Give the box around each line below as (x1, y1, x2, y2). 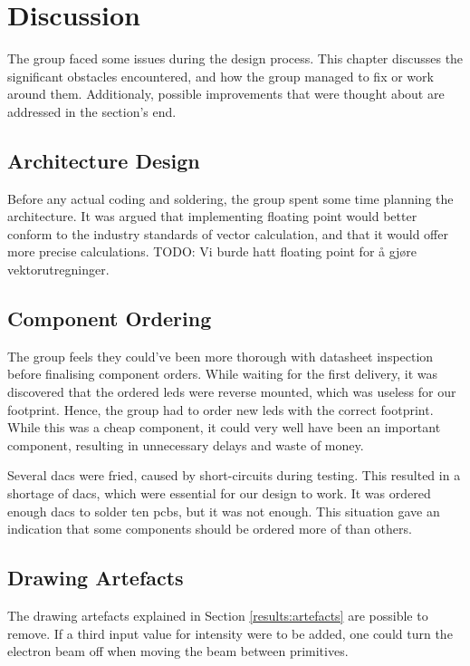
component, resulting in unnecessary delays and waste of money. (7, 435, 364, 454)
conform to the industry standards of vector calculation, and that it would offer (7, 224, 448, 243)
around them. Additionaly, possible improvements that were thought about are (7, 84, 445, 103)
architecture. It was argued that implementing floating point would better (7, 207, 417, 226)
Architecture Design (7, 146, 200, 174)
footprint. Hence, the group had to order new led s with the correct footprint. (7, 400, 434, 419)
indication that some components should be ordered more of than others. (7, 519, 412, 538)
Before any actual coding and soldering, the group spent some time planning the (7, 188, 454, 208)
